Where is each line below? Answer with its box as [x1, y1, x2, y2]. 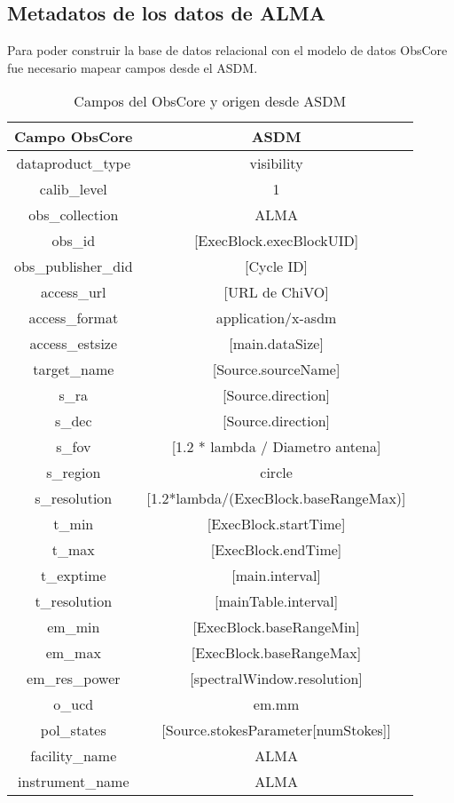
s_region [46, 462, 101, 483]
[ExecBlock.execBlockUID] [193, 230, 359, 251]
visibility [249, 153, 303, 174]
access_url [41, 282, 106, 303]
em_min [47, 616, 100, 638]
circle [260, 462, 293, 483]
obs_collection [28, 204, 119, 226]
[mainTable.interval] [214, 591, 339, 612]
